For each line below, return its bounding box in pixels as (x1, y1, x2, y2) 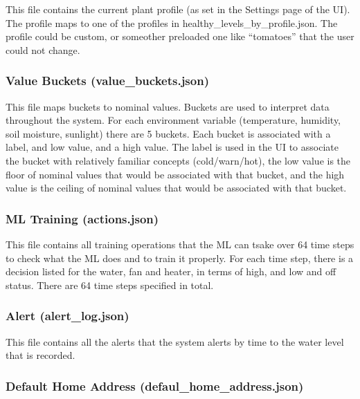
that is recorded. (6, 348, 75, 362)
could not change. (6, 42, 80, 57)
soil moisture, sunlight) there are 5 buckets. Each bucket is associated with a (6, 126, 331, 140)
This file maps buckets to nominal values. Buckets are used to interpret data (6, 99, 330, 113)
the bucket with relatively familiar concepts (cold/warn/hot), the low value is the (6, 153, 351, 167)
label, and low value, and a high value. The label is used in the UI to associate (6, 140, 339, 154)
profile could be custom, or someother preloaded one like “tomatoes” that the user (6, 29, 354, 44)
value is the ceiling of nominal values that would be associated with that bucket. (6, 180, 347, 195)
